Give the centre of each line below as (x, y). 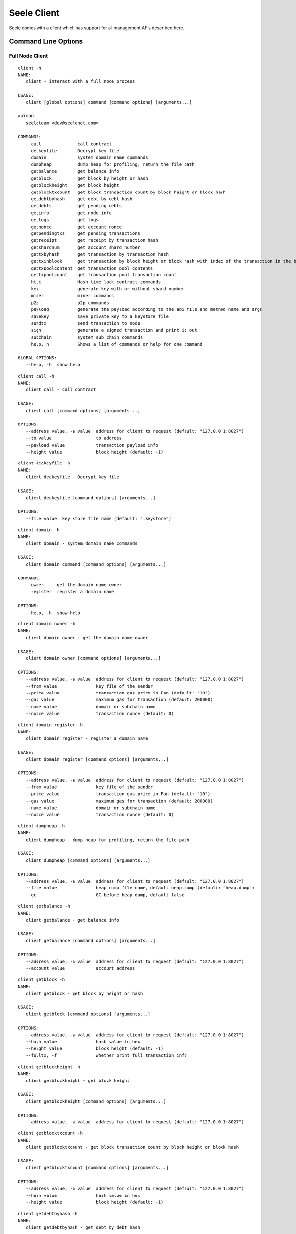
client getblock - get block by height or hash (84, 993)
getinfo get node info (71, 213)
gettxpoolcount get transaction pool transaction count (104, 275)
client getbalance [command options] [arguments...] (91, 941)
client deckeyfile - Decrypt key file (72, 477)
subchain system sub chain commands (87, 337)
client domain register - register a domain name (87, 739)
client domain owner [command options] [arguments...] (93, 658)
